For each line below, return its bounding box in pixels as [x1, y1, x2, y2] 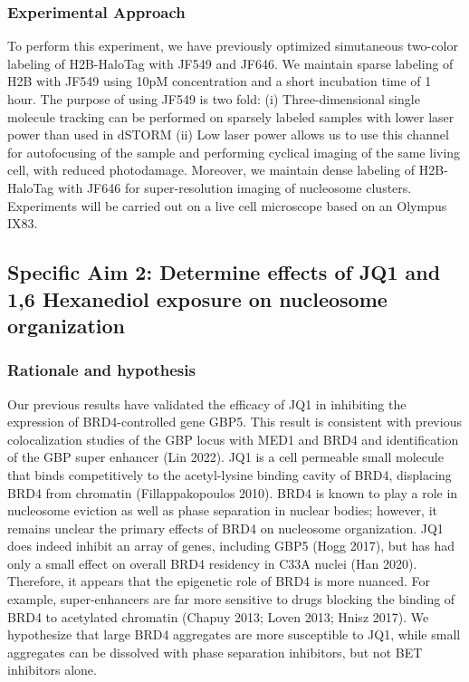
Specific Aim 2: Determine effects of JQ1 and [7, 258, 441, 286]
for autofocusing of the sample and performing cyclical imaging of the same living [7, 142, 461, 161]
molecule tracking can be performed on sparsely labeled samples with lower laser [7, 107, 455, 126]
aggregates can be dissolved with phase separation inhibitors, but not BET [7, 642, 423, 661]
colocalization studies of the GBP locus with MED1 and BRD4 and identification [7, 429, 459, 448]
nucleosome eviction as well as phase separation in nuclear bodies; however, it [7, 501, 437, 520]
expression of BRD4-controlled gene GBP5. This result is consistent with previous [7, 412, 462, 431]
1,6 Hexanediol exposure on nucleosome [7, 284, 388, 312]
